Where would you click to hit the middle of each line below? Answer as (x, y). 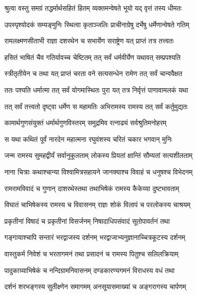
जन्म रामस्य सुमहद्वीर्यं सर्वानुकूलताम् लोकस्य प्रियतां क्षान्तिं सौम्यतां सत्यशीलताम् (98, 155)
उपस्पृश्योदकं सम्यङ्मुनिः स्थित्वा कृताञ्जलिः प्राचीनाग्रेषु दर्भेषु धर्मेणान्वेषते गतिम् (97, 24)
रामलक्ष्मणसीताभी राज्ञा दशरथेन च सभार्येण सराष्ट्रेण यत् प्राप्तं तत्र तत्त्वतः (89, 41)
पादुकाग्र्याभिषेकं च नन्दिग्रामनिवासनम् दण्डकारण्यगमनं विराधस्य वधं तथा (90, 270)
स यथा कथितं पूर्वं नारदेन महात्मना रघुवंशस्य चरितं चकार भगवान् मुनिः (88, 139)
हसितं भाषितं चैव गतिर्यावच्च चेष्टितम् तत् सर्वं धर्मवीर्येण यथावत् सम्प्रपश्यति (93, 57)
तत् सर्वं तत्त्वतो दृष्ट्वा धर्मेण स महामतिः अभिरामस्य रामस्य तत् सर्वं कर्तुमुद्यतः (96, 106)
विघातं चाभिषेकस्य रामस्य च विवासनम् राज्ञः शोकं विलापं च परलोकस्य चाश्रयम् (98, 205)
